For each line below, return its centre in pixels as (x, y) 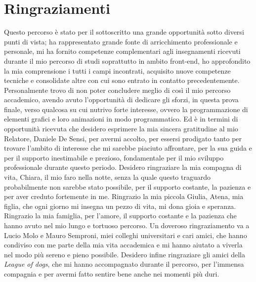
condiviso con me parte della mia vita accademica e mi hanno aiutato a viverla (123, 245)
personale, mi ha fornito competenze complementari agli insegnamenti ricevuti (122, 51)
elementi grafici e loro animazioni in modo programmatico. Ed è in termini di (121, 119)
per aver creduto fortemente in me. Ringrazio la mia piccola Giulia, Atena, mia (124, 196)
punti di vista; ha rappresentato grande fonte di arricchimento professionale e (121, 41)
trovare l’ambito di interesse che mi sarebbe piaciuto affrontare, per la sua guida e (128, 148)
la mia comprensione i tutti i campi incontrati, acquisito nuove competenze (117, 70)
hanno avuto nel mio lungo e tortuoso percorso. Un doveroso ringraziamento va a (127, 225)
